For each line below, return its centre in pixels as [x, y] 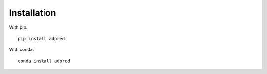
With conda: [22, 49]
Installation [33, 13]
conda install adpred [44, 61]
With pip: [18, 27]
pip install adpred [42, 38]
